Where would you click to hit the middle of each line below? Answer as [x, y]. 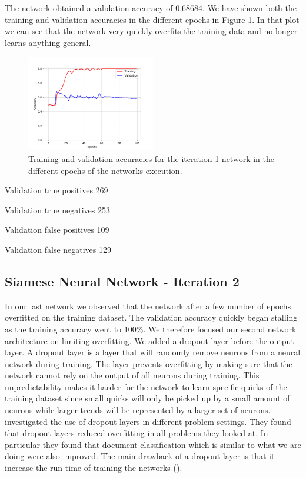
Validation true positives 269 [56, 190]
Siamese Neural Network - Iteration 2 [122, 281]
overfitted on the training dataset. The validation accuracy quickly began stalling [151, 317]
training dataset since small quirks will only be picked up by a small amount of [147, 398]
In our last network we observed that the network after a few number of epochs [148, 306]
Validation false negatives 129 [58, 249]
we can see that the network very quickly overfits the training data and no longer [151, 31]
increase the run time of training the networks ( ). [94, 468]
